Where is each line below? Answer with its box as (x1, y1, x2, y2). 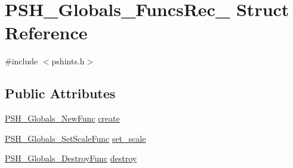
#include (5, 55, 38, 67)
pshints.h (51, 55, 85, 67)
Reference (5, 20, 88, 45)
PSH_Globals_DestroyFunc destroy (5, 152, 137, 164)
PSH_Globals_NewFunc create (5, 112, 120, 125)
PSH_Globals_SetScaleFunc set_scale (5, 132, 146, 144)
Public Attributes (5, 84, 116, 102)
